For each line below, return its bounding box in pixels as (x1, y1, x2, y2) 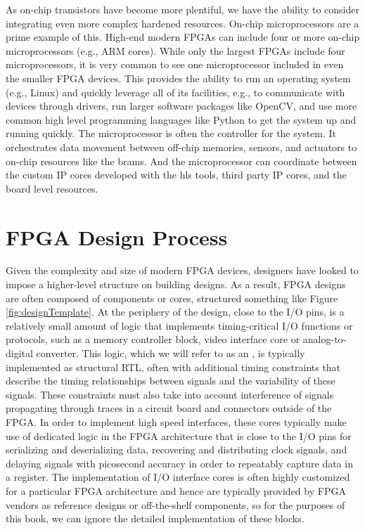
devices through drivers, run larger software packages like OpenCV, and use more (6, 98, 357, 113)
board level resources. (6, 181, 98, 195)
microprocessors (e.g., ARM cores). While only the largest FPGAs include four (6, 43, 345, 58)
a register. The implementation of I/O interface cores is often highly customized (6, 470, 350, 484)
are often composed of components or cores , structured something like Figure (6, 290, 338, 305)
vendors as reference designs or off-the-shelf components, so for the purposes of (6, 497, 345, 512)
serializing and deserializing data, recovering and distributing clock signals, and (6, 442, 347, 457)
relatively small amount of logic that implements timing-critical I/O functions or (6, 318, 353, 332)
